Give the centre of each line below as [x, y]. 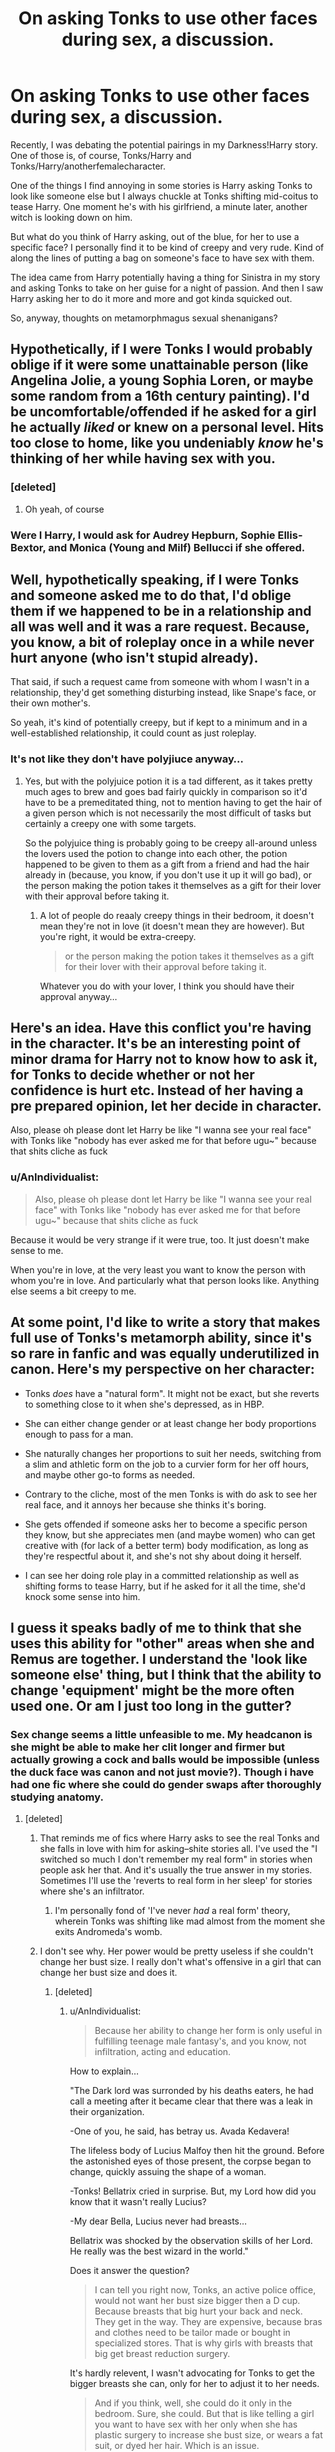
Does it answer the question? [129, 2271]
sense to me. [37, 1250]
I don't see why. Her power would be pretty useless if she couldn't [176, 1951]
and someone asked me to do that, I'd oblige [151, 595]
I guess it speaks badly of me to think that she [156, 1627]
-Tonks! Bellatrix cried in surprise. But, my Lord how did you [193, 2191]
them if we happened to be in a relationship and [161, 610]
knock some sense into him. [82, 1596]
